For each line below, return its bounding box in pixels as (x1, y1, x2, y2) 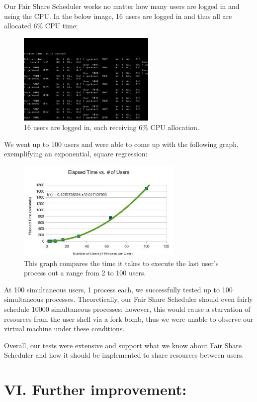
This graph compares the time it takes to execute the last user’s (24, 258, 219, 268)
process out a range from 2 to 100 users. (24, 268, 146, 278)
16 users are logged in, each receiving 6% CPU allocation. (24, 122, 199, 133)
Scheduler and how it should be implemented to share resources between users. (4, 350, 244, 360)
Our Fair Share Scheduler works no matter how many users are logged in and (4, 1, 240, 11)
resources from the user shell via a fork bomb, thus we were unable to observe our (4, 313, 254, 324)
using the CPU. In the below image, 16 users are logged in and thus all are (4, 10, 232, 21)
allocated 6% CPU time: (4, 20, 78, 31)
